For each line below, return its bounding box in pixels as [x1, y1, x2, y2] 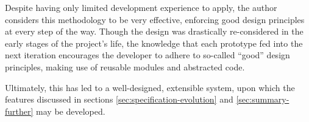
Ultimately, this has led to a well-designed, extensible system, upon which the [5, 81, 295, 93]
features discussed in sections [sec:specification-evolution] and [5, 93, 233, 106]
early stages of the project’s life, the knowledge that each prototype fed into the [5, 36, 303, 49]
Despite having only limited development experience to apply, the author [5, 1, 277, 13]
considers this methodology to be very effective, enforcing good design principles [5, 13, 305, 25]
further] [5, 104, 34, 117]
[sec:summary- [236, 93, 289, 106]
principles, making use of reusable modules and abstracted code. [5, 60, 245, 73]
